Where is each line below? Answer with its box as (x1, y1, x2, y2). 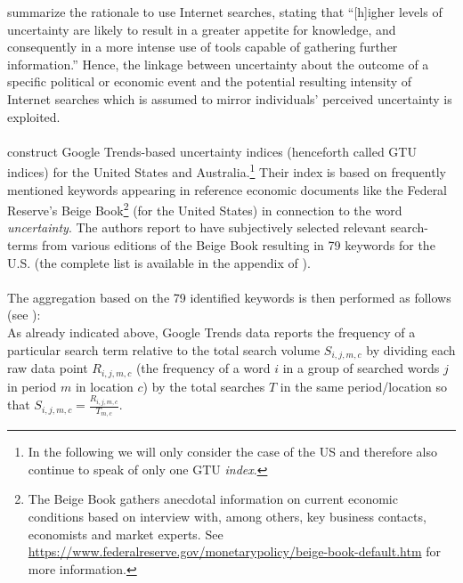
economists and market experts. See (28, 524, 223, 543)
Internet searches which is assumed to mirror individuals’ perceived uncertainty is (7, 89, 452, 108)
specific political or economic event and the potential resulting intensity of (7, 72, 412, 91)
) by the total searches (142, 377, 265, 395)
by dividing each (366, 340, 456, 359)
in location (75, 377, 134, 395)
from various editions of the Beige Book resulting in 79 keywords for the (41, 236, 435, 255)
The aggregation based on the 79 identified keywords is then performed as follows (7, 287, 451, 306)
